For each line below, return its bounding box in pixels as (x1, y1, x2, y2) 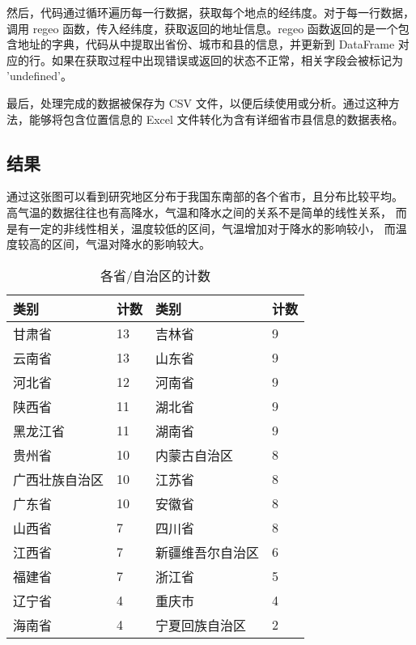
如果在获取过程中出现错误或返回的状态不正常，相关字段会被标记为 (51, 51, 403, 68)
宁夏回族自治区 (155, 615, 247, 634)
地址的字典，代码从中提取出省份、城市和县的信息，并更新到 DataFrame (17, 36, 395, 53)
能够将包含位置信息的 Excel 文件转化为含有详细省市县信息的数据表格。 (28, 110, 404, 127)
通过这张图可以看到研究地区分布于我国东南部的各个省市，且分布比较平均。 (6, 188, 403, 205)
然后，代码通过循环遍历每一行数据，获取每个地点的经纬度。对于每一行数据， (6, 4, 414, 20)
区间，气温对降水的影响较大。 (51, 236, 210, 252)
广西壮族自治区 (13, 469, 104, 489)
